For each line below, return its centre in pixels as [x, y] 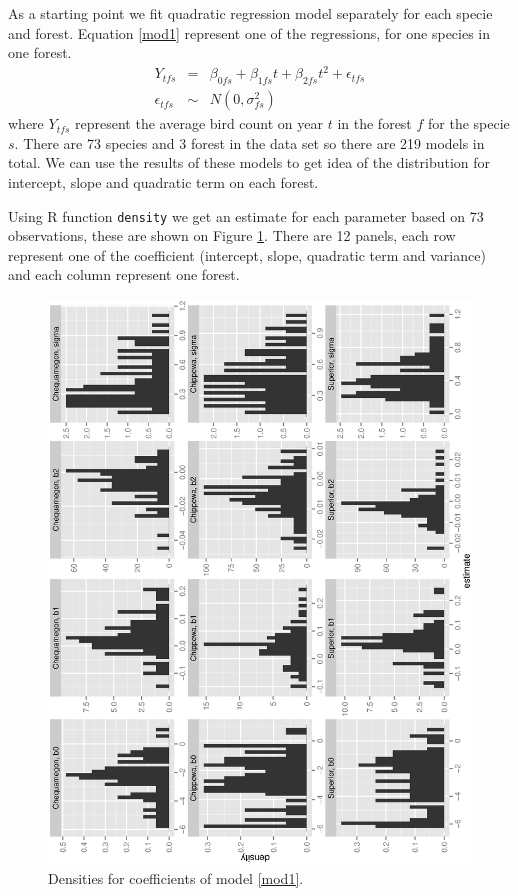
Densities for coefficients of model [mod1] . [176, 877]
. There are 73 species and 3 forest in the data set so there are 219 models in [249, 142]
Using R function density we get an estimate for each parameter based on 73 [246, 215]
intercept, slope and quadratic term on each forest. [163, 181]
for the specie [469, 123]
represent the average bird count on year [199, 123]
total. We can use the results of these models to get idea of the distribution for [249, 162]
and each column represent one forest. [124, 274]
